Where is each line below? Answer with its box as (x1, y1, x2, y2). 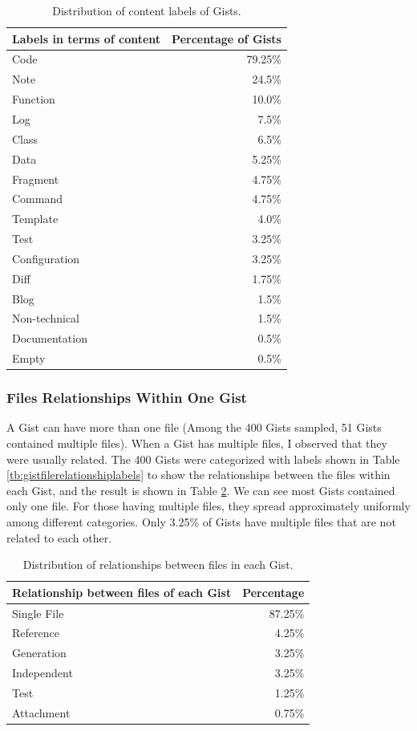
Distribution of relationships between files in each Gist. (22, 556, 294, 573)
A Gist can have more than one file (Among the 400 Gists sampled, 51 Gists (6, 419, 382, 436)
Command (12, 190, 63, 207)
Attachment (12, 704, 71, 721)
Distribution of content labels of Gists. (52, 2, 241, 18)
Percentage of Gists (172, 30, 281, 47)
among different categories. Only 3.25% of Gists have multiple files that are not (6, 513, 396, 530)
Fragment (12, 170, 59, 187)
